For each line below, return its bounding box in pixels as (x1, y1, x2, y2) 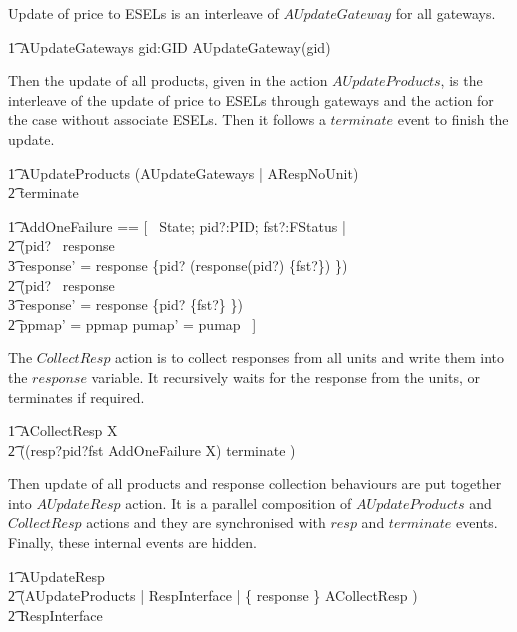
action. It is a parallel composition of (125, 492, 352, 513)
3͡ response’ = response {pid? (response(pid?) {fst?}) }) (8, 254, 348, 275)
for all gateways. (395, 3, 496, 23)
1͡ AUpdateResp (8, 565, 105, 586)
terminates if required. (8, 386, 145, 407)
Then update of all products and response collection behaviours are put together (8, 473, 502, 494)
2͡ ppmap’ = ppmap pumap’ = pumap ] (8, 313, 257, 334)
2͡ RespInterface (8, 604, 103, 625)
